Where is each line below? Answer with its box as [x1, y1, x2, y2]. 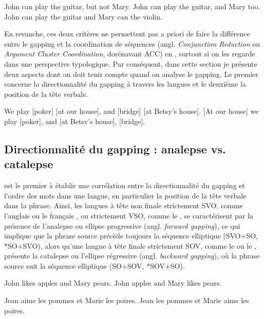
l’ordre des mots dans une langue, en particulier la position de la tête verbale [4, 190, 247, 201]
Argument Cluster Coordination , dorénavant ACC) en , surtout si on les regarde [4, 48, 255, 59]
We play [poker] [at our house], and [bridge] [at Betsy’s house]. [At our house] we [4, 106, 259, 116]
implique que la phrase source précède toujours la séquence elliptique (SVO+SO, [4, 230, 258, 241]
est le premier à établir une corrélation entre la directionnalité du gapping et [4, 180, 245, 191]
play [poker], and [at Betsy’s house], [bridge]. [4, 115, 145, 126]
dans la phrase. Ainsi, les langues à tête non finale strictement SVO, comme [4, 200, 243, 211]
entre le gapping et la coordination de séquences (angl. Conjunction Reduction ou [4, 38, 260, 49]
